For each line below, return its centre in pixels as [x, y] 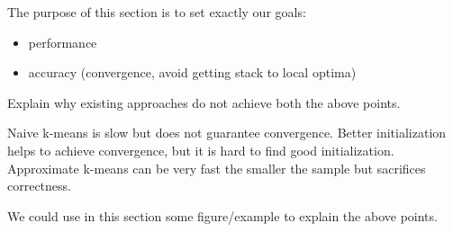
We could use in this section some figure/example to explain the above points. [222, 215]
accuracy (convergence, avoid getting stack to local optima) [192, 72]
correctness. [39, 186]
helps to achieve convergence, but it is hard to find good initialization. [201, 150]
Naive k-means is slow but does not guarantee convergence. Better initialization [227, 133]
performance [63, 42]
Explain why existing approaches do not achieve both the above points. [204, 102]
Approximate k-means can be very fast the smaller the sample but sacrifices [217, 168]
